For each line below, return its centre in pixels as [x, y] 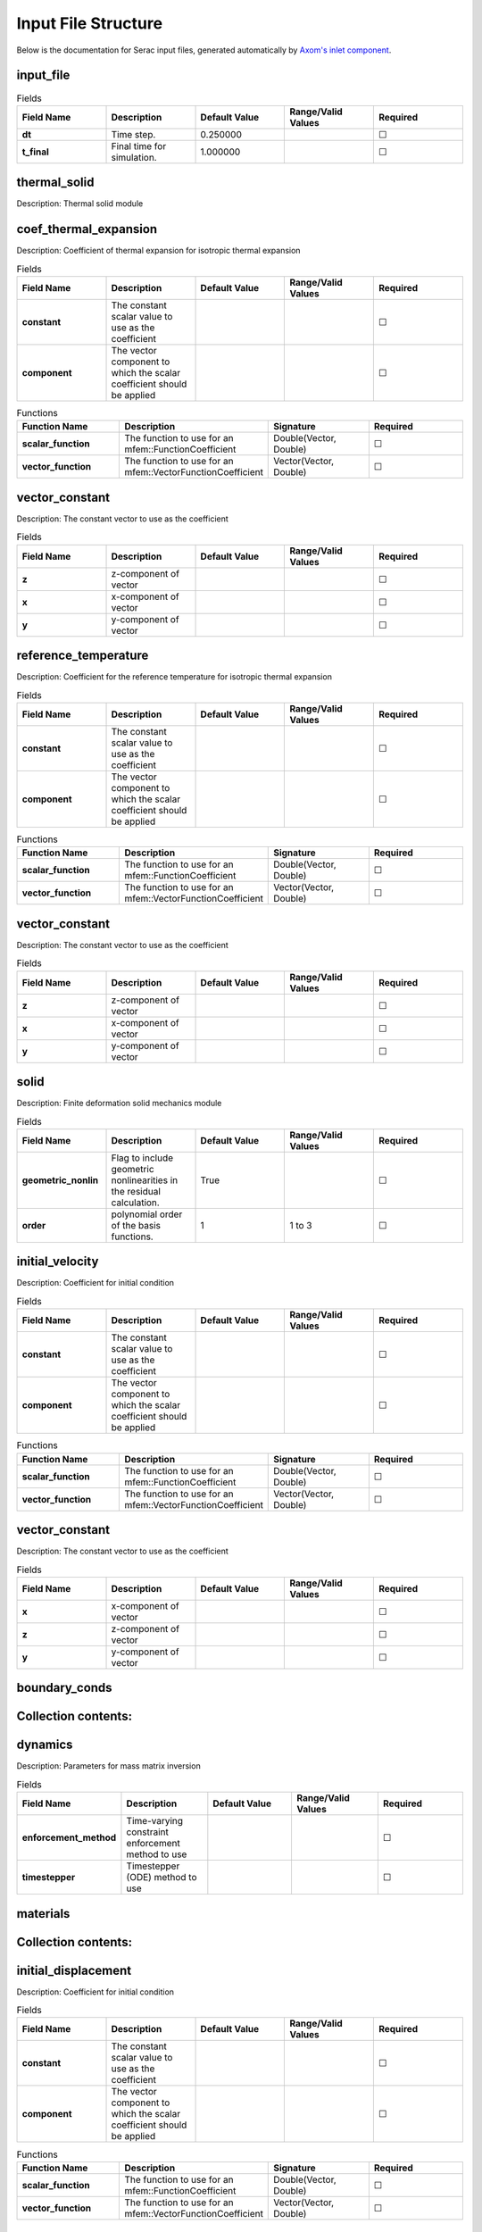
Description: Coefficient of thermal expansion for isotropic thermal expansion [158, 251]
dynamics [45, 1745]
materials [43, 1914]
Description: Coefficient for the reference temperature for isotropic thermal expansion [174, 677]
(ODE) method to [162, 1878]
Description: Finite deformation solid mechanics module [119, 1104]
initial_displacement [74, 1970]
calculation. [135, 1203]
